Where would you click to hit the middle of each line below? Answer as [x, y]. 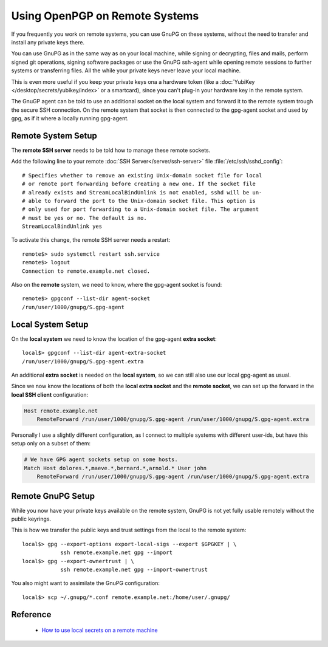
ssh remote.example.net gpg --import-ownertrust [134, 570]
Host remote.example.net [61, 411]
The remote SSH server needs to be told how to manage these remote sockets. [111, 150]
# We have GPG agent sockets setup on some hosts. [101, 460]
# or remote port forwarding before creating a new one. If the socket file [139, 184]
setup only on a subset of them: [51, 443]
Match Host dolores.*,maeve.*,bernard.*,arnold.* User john [115, 468]
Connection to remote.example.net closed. [86, 271]
